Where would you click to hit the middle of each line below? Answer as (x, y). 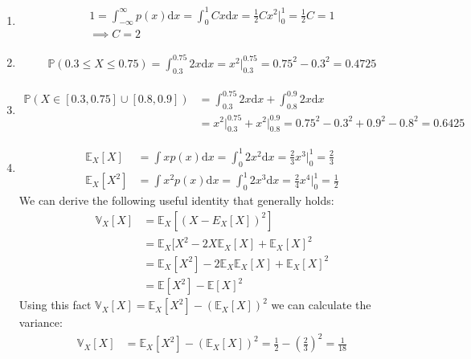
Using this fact (55, 305)
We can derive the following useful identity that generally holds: (176, 200)
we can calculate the (321, 305)
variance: (41, 322)
